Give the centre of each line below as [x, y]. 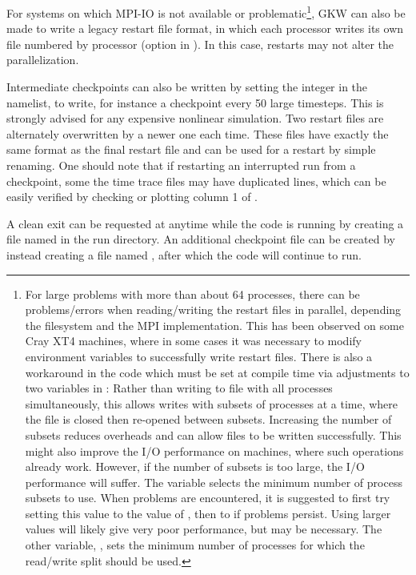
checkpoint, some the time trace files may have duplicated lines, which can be [196, 181]
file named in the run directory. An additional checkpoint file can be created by [201, 239]
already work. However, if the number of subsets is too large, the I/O [195, 466]
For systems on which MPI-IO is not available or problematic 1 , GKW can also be [206, 12]
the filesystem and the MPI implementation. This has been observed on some [214, 325]
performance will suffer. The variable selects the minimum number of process [214, 482]
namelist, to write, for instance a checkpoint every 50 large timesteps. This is [195, 102]
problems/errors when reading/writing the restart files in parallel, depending [213, 310]
